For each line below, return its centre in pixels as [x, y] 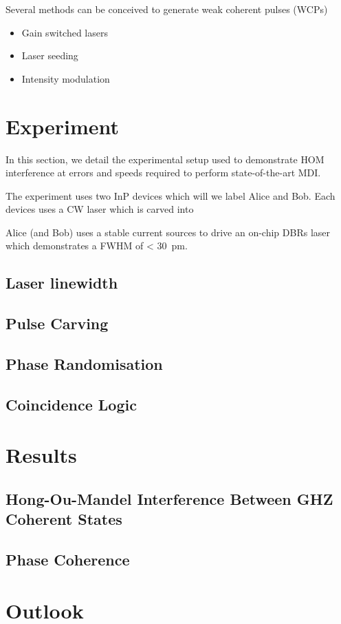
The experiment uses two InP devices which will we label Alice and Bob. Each [170, 195]
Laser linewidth [62, 283]
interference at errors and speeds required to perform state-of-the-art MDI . [163, 173]
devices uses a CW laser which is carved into [100, 209]
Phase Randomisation [84, 364]
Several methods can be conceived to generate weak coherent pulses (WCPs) [167, 9]
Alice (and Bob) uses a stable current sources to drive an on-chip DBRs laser [168, 232]
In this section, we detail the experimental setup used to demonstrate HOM [165, 159]
